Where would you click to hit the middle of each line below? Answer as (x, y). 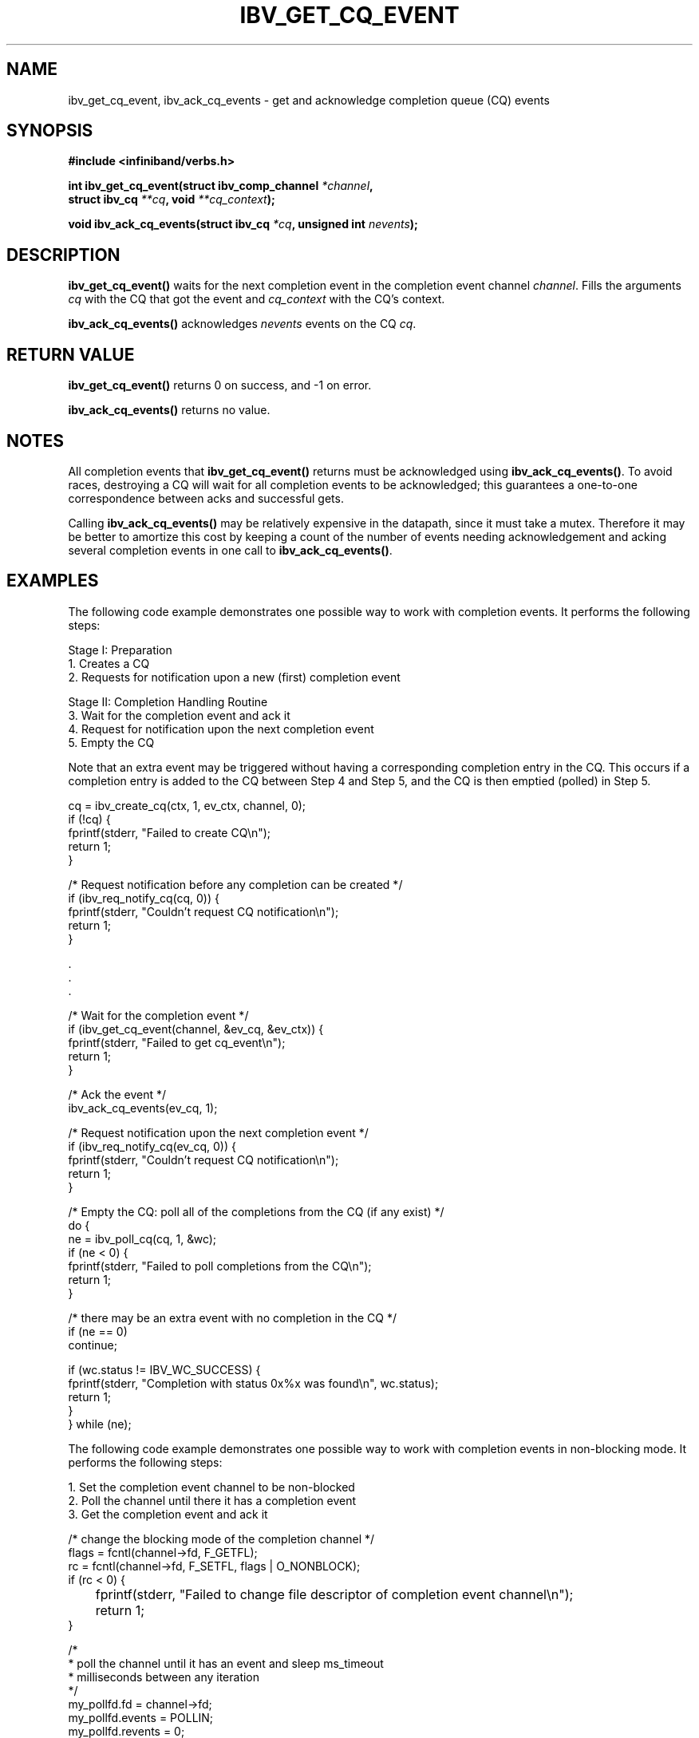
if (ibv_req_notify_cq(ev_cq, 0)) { (152, 1146)
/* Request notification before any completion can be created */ (235, 884)
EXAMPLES (53, 581)
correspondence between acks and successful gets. (206, 498)
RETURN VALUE (71, 354)
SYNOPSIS (50, 131)
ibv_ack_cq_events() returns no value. (169, 410)
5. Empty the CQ (111, 742)
